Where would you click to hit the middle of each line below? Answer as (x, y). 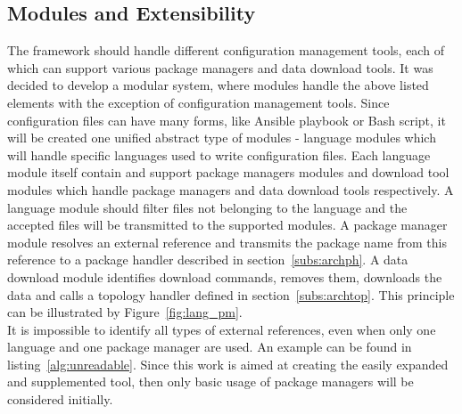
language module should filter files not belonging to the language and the (207, 207)
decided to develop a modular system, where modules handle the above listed (218, 85)
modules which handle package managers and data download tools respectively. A (231, 189)
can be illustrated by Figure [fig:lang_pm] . (125, 312)
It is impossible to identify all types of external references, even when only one (222, 329)
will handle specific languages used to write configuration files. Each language (219, 154)
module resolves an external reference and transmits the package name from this (227, 242)
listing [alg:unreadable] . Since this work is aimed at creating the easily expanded (228, 364)
